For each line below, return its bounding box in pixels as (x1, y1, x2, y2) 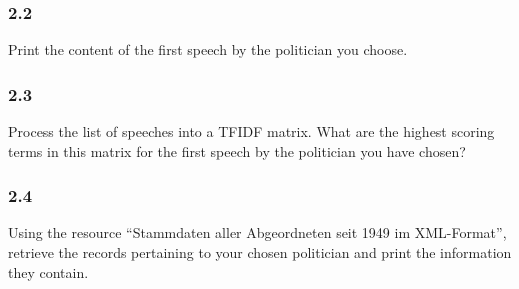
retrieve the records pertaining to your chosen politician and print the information (8, 242, 512, 263)
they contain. (8, 261, 89, 282)
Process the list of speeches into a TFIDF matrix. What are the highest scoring (8, 121, 495, 142)
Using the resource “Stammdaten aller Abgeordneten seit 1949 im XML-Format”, (8, 222, 507, 243)
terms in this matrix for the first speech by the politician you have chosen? (8, 140, 466, 161)
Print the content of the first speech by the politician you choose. (8, 39, 408, 60)
